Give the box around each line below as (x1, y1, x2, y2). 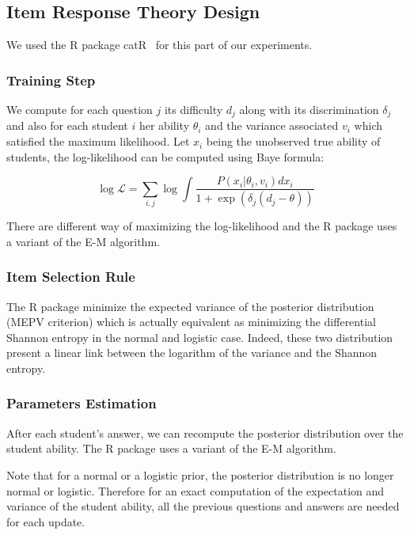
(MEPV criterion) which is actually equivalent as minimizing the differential (6, 313, 376, 330)
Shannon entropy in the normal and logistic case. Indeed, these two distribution (6, 328, 393, 345)
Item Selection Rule (6, 267, 135, 286)
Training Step (6, 70, 96, 89)
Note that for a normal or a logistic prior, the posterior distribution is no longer (6, 466, 394, 483)
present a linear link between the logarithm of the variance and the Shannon (6, 344, 378, 361)
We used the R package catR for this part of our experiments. (6, 36, 313, 53)
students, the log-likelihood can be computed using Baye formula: (6, 148, 325, 165)
